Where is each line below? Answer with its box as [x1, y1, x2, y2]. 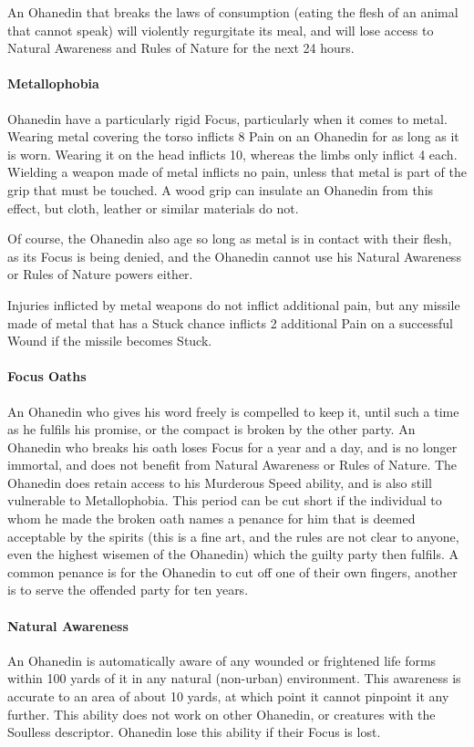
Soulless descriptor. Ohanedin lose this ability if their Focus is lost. [7, 722, 381, 742]
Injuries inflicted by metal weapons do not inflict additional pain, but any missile [7, 295, 460, 314]
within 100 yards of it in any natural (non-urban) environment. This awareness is [7, 669, 461, 688]
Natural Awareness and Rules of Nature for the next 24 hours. [7, 38, 355, 57]
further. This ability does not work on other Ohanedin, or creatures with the [7, 704, 436, 723]
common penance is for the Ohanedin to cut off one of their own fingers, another [7, 562, 458, 581]
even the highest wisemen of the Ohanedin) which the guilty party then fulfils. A [7, 545, 459, 564]
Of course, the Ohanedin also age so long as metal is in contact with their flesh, [7, 229, 452, 248]
